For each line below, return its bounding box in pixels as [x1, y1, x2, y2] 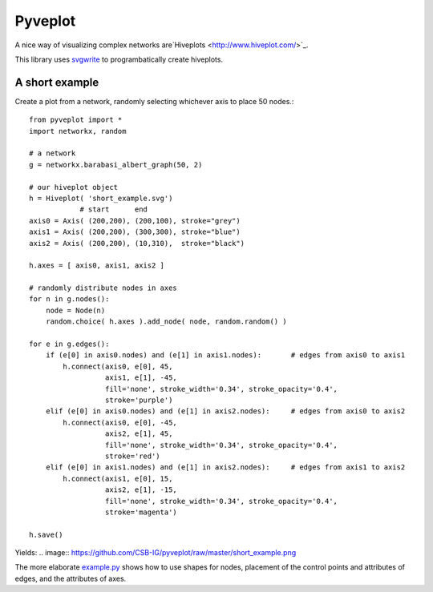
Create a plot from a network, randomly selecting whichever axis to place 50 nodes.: [14, 96, 294, 106]
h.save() [29, 530, 63, 539]
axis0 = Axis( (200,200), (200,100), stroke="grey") [29, 216, 241, 225]
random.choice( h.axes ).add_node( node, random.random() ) [45, 317, 288, 326]
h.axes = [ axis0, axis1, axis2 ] [29, 261, 164, 270]
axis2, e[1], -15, [104, 485, 178, 494]
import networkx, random [29, 127, 127, 135]
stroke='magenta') [104, 507, 178, 517]
